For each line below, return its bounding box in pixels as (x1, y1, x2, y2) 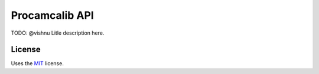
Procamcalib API (11, 9, 94, 22)
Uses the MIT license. (11, 60, 64, 67)
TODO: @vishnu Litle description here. (11, 29, 105, 36)
